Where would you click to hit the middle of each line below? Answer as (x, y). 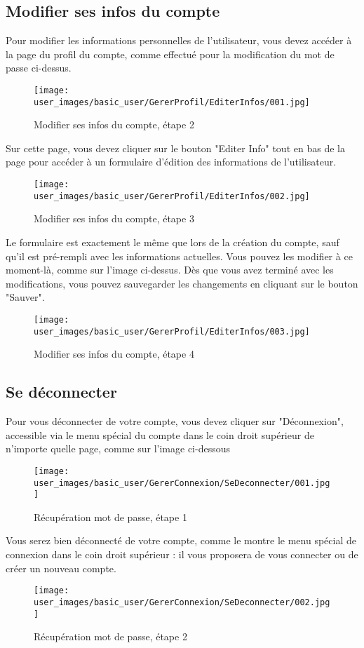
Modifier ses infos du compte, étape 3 (114, 218)
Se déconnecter (61, 392)
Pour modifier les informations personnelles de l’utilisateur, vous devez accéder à (179, 40)
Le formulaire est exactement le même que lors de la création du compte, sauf (173, 242)
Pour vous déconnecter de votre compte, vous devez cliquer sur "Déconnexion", (175, 421)
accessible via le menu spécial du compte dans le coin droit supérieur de (160, 434)
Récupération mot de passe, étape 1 (110, 517)
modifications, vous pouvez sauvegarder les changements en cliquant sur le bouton (182, 283)
